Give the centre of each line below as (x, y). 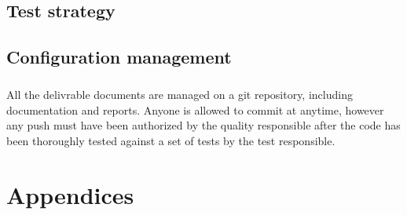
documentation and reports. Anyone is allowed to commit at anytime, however (195, 109)
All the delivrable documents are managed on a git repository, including (180, 94)
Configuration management (119, 57)
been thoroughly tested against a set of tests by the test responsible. (171, 140)
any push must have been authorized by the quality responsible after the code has (203, 125)
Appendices (70, 194)
